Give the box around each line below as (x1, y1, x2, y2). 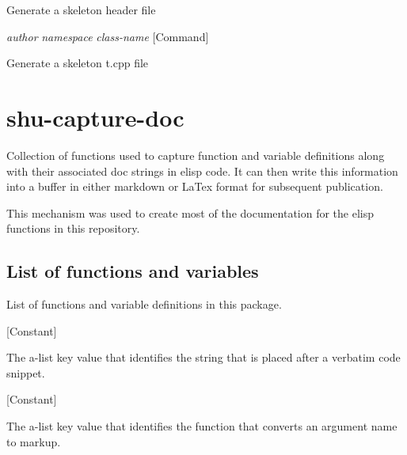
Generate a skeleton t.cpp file (6, 55, 149, 71)
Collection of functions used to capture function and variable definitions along (6, 146, 385, 163)
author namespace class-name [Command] (6, 28, 209, 44)
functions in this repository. (6, 220, 140, 237)
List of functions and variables (6, 259, 259, 283)
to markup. (6, 433, 61, 449)
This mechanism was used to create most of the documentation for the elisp (6, 204, 375, 221)
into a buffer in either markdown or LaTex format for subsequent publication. (6, 178, 383, 195)
